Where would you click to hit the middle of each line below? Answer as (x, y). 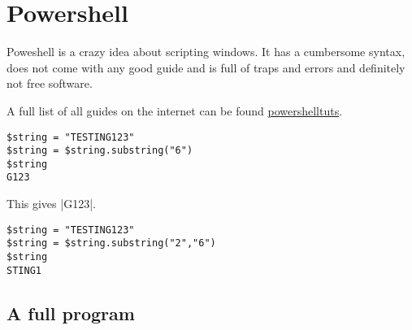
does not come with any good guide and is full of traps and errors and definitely (206, 67)
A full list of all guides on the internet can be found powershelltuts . (175, 110)
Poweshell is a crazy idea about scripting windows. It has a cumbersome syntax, (206, 52)
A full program (71, 313)
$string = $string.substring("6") (100, 151)
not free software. (50, 83)
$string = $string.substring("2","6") (111, 243)
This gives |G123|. (51, 204)
